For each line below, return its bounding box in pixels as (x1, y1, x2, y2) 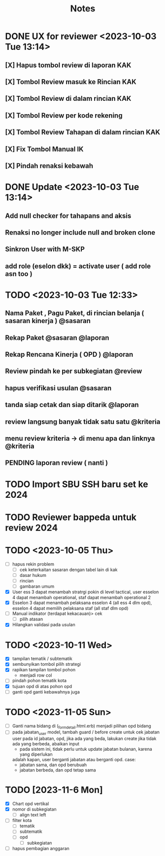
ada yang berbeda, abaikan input (12, 741, 80, 747)
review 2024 (5, 522, 58, 533)
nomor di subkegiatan (12, 806, 57, 813)
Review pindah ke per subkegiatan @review (5, 367, 142, 375)
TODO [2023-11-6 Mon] (5, 784, 103, 796)
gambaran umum (19, 583, 55, 589)
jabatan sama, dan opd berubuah (19, 762, 87, 768)
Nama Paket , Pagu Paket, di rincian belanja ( (5, 309, 144, 318)
